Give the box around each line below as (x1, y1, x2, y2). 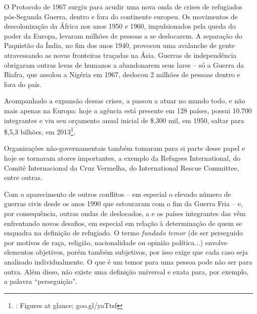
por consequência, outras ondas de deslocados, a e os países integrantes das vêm (4, 208, 246, 218)
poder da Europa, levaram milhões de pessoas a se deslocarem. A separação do (4, 30, 242, 41)
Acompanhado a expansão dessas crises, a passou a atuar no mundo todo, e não (4, 95, 245, 106)
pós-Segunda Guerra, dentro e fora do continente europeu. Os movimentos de (4, 11, 238, 21)
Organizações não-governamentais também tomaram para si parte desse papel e (4, 143, 245, 153)
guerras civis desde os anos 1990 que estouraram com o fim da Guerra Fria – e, (4, 198, 243, 209)
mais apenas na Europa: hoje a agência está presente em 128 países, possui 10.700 (4, 105, 252, 115)
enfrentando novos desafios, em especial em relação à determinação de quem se (4, 218, 242, 228)
